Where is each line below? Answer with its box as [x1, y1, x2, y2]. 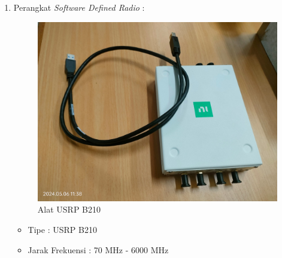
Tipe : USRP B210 [28, 223, 97, 235]
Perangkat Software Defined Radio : [13, 1, 145, 13]
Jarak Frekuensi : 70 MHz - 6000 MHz [28, 243, 169, 256]
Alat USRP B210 [37, 203, 101, 216]
